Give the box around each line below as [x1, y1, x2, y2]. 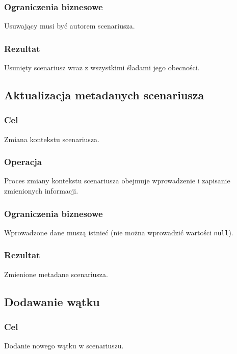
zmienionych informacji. [4, 185, 78, 196]
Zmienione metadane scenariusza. [4, 268, 108, 279]
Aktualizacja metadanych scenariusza [4, 87, 204, 103]
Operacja [4, 155, 42, 168]
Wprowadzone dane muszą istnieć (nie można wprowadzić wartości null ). [4, 227, 233, 237]
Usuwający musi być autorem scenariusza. [4, 20, 135, 31]
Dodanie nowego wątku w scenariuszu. [4, 340, 124, 351]
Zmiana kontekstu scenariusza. [4, 133, 99, 144]
